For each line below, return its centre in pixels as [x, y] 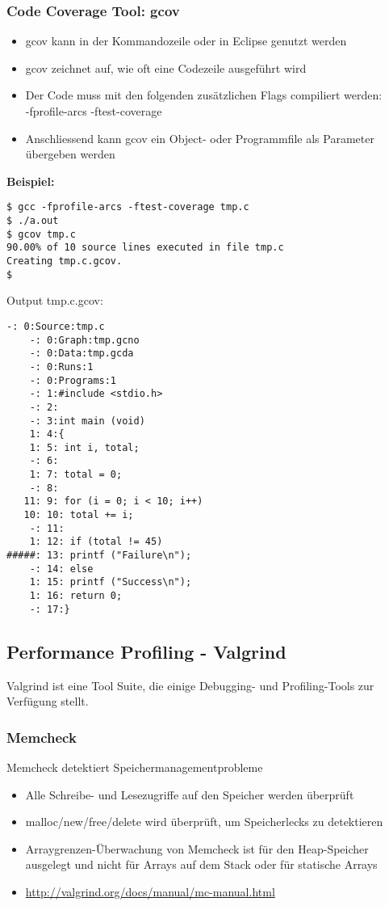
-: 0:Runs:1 [61, 367]
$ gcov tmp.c [41, 234]
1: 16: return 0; [76, 596]
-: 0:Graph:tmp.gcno [84, 340]
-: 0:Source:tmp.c [56, 326]
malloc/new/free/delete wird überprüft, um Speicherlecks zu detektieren [204, 822]
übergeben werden [70, 154]
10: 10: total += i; [79, 515]
